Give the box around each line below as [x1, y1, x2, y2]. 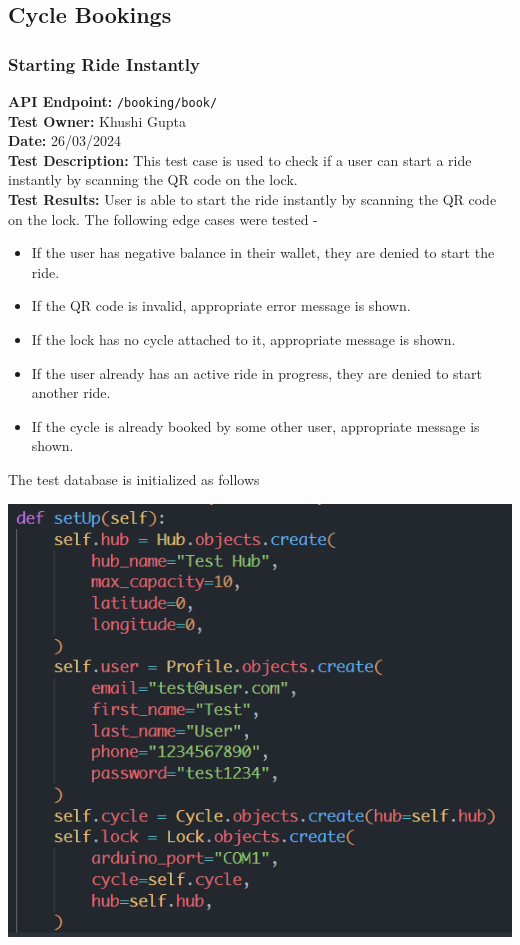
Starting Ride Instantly [8, 51, 200, 76]
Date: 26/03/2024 [8, 130, 121, 151]
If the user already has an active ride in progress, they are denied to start [31, 362, 482, 383]
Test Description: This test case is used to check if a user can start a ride [8, 149, 472, 170]
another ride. [31, 382, 111, 403]
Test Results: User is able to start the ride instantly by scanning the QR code [8, 189, 497, 210]
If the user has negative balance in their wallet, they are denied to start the [31, 242, 495, 263]
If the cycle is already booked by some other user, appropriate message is [31, 415, 480, 436]
